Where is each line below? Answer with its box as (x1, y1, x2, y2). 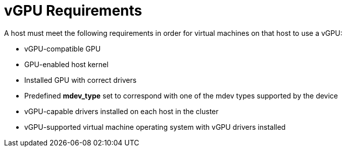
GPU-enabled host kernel (24, 60, 109, 69)
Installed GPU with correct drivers (24, 75, 137, 84)
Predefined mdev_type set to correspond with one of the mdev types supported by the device (24, 91, 338, 100)
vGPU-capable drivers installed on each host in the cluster (24, 107, 219, 116)
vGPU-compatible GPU (24, 44, 101, 53)
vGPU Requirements (4, 2, 142, 19)
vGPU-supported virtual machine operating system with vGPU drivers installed (24, 122, 286, 131)
